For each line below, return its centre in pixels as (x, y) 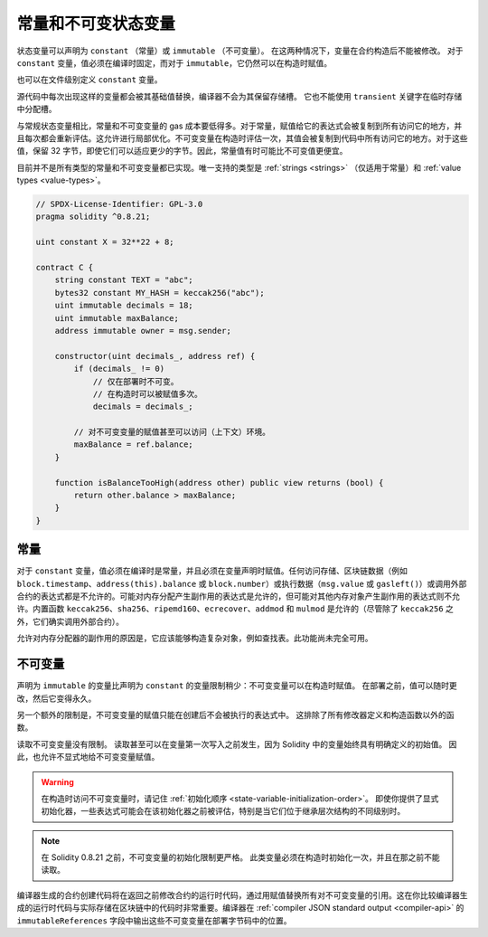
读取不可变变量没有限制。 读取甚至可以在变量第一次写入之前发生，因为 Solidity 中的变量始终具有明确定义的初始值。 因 (237, 744)
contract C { (65, 267)
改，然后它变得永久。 (56, 698)
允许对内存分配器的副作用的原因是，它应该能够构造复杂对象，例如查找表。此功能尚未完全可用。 (195, 639)
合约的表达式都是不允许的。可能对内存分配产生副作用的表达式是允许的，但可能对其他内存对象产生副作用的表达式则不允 (238, 596)
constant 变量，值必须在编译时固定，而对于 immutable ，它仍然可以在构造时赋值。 (174, 62)
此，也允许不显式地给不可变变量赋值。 (88, 757)
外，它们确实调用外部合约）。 (70, 621)
